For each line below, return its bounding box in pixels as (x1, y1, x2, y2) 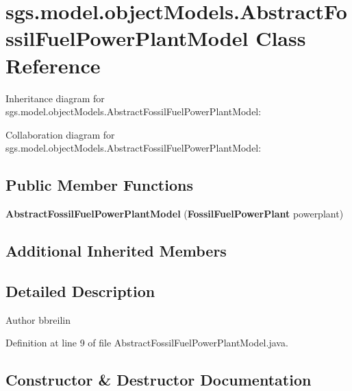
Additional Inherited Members (5, 240, 227, 261)
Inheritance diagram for (5, 91, 105, 105)
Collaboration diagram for (5, 127, 115, 141)
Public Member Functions (5, 174, 193, 195)
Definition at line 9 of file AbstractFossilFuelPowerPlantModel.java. (5, 335, 288, 350)
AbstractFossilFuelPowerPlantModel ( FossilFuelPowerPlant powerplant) (5, 206, 344, 221)
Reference (5, 51, 101, 79)
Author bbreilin (5, 312, 71, 327)
